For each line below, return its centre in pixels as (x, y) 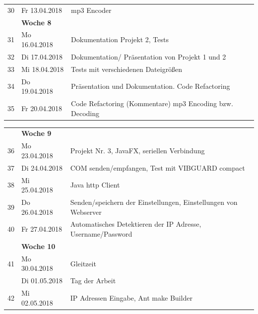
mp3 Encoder (91, 10)
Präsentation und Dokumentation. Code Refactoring (151, 86)
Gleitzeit (83, 263)
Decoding (85, 113)
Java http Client (95, 185)
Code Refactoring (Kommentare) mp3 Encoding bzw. (152, 103)
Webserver (86, 212)
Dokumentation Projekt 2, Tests (120, 39)
